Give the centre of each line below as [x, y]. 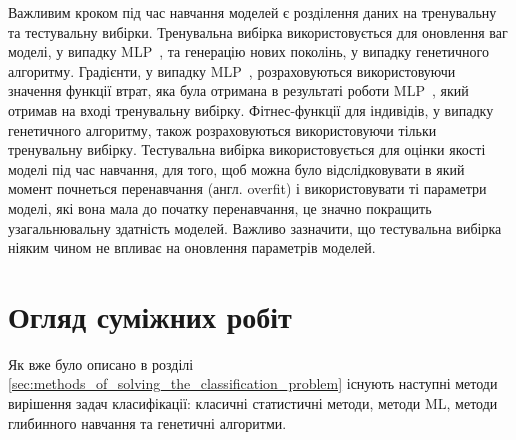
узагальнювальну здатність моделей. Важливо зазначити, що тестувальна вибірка [255, 227]
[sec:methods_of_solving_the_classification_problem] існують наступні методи [253, 383]
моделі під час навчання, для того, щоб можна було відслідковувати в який [236, 168]
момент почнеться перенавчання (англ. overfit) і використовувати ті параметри [247, 188]
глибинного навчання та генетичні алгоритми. [147, 422]
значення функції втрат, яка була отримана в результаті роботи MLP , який [238, 90]
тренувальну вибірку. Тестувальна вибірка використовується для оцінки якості [247, 149]
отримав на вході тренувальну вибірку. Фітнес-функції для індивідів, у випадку [251, 109]
